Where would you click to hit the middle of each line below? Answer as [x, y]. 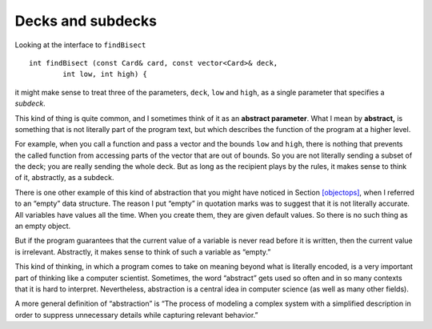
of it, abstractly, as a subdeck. [64, 178]
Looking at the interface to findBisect [80, 45]
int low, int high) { [105, 74]
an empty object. [43, 226]
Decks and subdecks [86, 21]
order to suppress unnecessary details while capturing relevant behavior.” [137, 315]
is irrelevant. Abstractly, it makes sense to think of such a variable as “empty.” [143, 251]
